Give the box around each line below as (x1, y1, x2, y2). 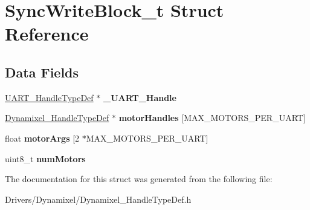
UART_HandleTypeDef (5, 91, 94, 103)
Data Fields (5, 62, 79, 81)
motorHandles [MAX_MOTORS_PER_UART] (118, 111, 306, 124)
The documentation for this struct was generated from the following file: (5, 172, 273, 185)
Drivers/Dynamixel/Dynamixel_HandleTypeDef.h (5, 192, 192, 205)
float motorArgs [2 (5, 131, 80, 144)
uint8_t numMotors (5, 152, 86, 165)
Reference (5, 21, 89, 46)
